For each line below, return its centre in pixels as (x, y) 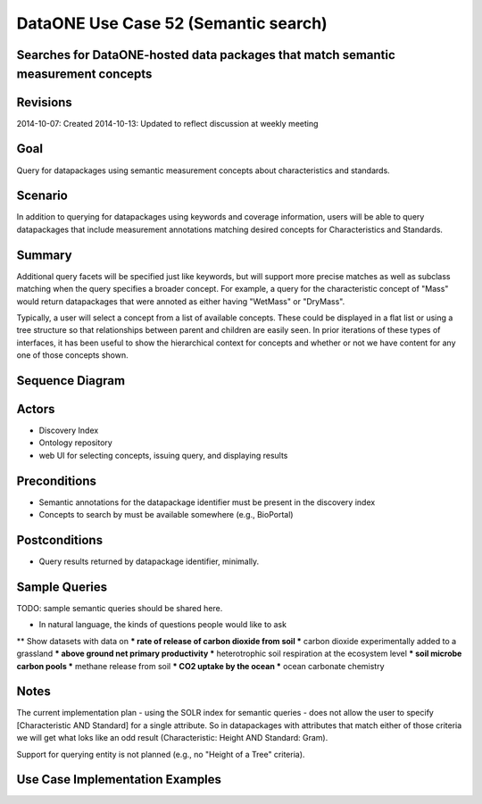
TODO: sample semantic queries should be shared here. (120, 608)
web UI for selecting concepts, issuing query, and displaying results (163, 455)
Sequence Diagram (71, 381)
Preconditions (57, 481)
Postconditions (59, 540)
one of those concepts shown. (72, 355)
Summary (44, 255)
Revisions (45, 102)
